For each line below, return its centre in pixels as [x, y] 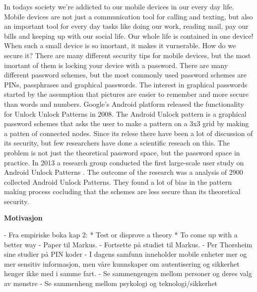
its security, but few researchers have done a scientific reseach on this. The [117, 143]
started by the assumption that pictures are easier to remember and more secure [127, 94]
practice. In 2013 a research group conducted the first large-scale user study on [124, 162]
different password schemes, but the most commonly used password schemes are [125, 75]
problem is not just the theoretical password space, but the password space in [122, 152]
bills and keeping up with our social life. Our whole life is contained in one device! [129, 36]
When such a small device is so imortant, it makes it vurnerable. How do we [120, 45]
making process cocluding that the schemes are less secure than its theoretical [122, 191]
